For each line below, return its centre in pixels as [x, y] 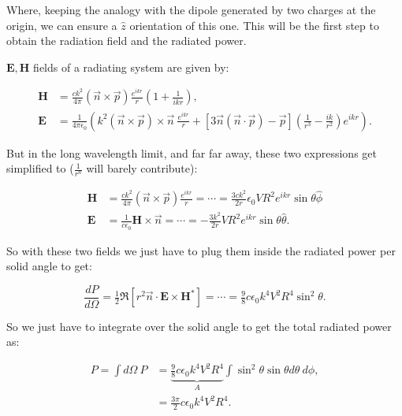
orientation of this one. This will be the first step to [254, 25]
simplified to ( [40, 168]
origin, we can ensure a [62, 25]
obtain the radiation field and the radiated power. [127, 41]
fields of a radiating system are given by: [131, 67]
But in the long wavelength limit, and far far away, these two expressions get [192, 152]
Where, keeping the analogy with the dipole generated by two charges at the [191, 9]
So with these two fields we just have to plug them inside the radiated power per [201, 250]
